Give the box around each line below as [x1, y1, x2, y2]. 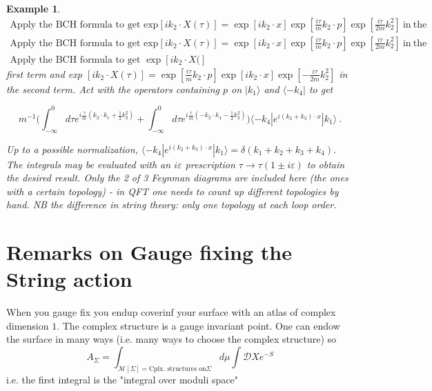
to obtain [306, 157, 345, 171]
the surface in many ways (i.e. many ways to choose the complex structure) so [6, 332, 337, 346]
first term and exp [6, 66, 82, 81]
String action [6, 265, 132, 293]
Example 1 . [6, 1, 61, 15]
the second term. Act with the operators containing [6, 81, 219, 96]
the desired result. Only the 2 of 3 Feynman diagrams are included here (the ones [6, 170, 348, 185]
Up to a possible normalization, [6, 141, 138, 156]
